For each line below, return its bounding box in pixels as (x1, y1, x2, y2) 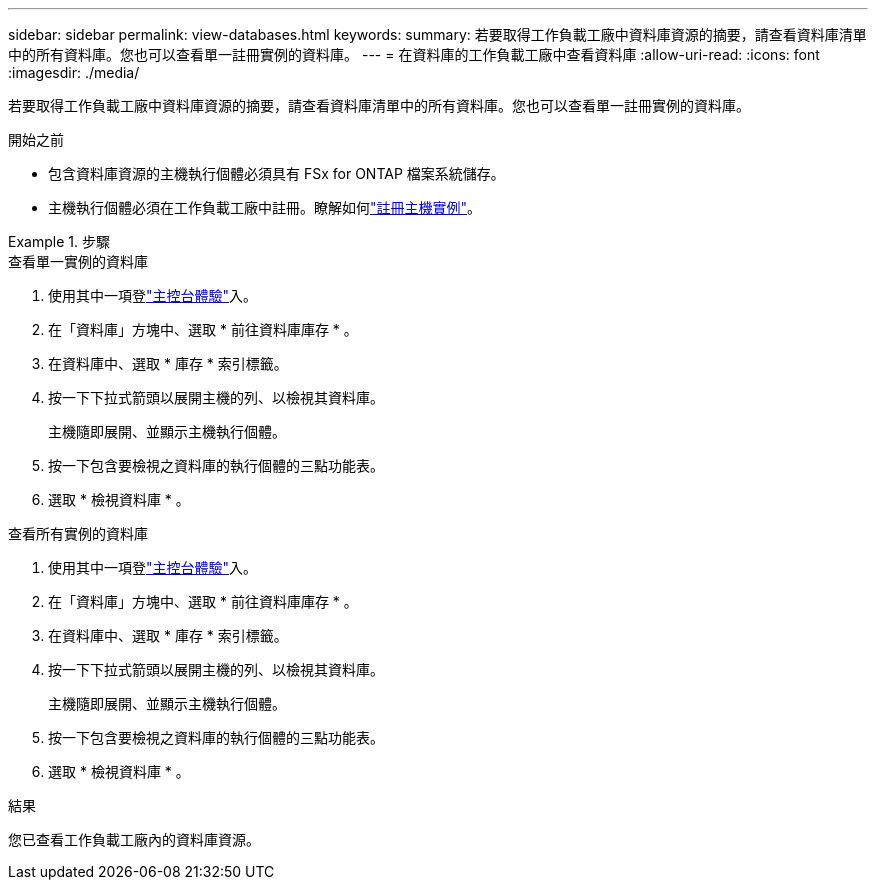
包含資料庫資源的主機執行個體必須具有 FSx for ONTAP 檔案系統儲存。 (48, 165, 505, 182)
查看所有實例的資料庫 (8, 525, 148, 542)
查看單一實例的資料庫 (8, 253, 148, 270)
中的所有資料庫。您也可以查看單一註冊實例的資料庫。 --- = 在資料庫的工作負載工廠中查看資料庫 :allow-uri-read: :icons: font (8, 46, 820, 63)
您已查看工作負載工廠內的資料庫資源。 (8, 831, 260, 848)
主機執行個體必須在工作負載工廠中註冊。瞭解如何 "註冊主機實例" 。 (48, 199, 482, 216)
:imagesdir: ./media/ (8, 64, 140, 81)
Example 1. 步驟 (8, 233, 110, 250)
